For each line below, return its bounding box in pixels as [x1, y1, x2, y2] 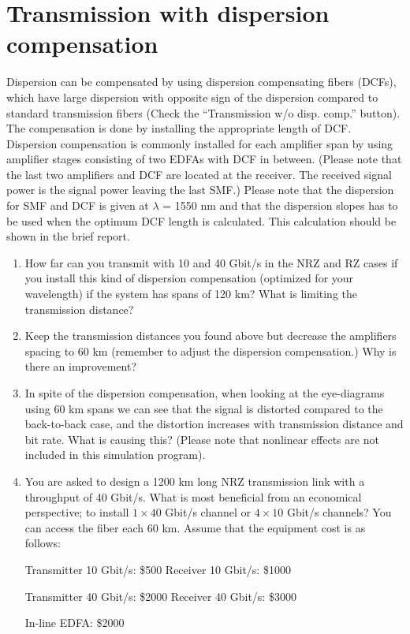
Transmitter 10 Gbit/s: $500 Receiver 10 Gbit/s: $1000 [24, 561, 291, 577]
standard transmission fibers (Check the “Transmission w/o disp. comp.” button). [6, 104, 401, 121]
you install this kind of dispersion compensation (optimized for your [24, 270, 354, 286]
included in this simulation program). [24, 446, 206, 463]
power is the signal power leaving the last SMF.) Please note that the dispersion [6, 181, 394, 198]
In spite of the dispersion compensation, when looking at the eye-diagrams [24, 385, 385, 401]
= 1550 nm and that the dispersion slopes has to [162, 197, 398, 214]
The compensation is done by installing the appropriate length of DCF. [6, 120, 352, 136]
